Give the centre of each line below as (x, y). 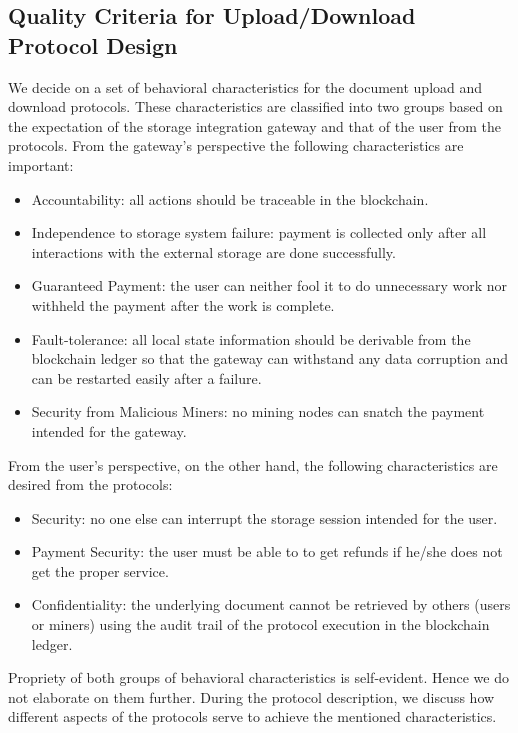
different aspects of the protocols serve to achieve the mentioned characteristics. (252, 716)
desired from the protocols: (90, 484)
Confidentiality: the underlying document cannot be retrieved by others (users (271, 604)
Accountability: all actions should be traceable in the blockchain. (230, 198)
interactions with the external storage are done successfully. (213, 251)
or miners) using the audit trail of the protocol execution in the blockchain (260, 624)
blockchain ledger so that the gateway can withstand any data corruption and (270, 358)
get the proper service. (100, 570)
